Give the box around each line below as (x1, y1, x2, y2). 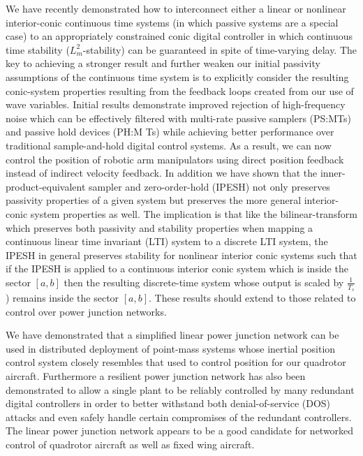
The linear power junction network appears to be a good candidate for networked (6, 423, 354, 438)
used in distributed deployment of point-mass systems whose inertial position (6, 341, 336, 355)
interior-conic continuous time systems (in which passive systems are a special (6, 15, 339, 29)
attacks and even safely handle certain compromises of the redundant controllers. (6, 409, 352, 424)
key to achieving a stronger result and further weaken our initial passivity (6, 56, 320, 71)
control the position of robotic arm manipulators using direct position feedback (6, 152, 344, 166)
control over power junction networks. (6, 304, 167, 318)
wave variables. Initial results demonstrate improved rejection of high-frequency (6, 97, 346, 112)
